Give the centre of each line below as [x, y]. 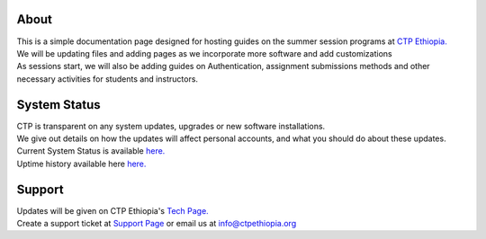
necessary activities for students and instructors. [107, 79]
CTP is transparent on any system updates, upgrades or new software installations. [171, 126]
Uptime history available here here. [81, 164]
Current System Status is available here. [91, 151]
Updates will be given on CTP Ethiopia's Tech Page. [112, 210]
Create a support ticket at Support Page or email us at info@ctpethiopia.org [157, 224]
